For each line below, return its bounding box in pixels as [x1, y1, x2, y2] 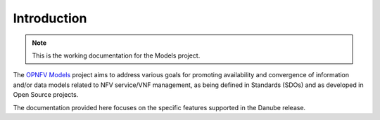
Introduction [13, 11, 87, 26]
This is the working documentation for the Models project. [32, 51, 201, 60]
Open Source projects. [13, 91, 79, 99]
